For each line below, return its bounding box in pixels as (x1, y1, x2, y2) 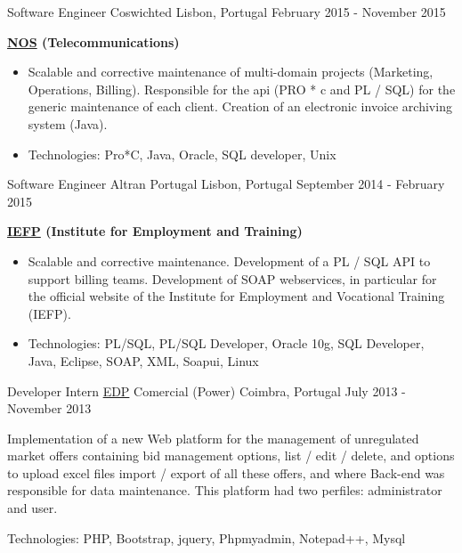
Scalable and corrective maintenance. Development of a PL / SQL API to (28, 251, 431, 270)
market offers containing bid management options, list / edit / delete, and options (7, 446, 455, 465)
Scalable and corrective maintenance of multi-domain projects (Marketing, (28, 62, 434, 81)
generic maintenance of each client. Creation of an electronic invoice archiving (28, 97, 452, 116)
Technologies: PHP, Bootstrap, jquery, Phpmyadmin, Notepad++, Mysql (7, 528, 406, 547)
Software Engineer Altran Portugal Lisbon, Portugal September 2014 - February (7, 175, 445, 193)
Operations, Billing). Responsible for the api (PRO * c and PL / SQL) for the (28, 79, 456, 98)
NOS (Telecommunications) (7, 32, 180, 51)
